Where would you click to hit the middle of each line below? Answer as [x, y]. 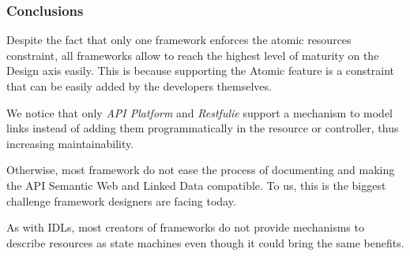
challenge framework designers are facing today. [121, 200]
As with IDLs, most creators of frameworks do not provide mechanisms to [185, 227]
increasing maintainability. [70, 143]
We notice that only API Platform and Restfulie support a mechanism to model [200, 112]
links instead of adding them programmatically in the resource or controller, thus [203, 128]
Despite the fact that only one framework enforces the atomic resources [179, 40]
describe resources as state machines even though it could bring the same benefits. [205, 242]
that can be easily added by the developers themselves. [139, 86]
